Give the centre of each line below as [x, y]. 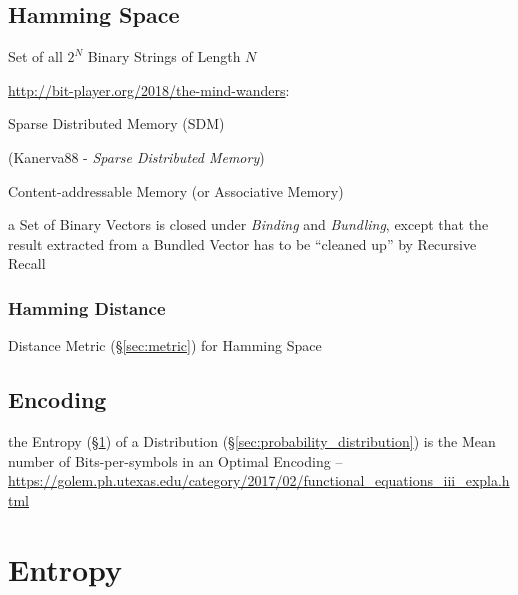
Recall [27, 263]
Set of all [35, 56]
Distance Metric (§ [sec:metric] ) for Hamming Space [165, 345]
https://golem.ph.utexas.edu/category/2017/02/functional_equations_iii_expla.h [259, 480]
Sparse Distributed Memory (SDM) [116, 123]
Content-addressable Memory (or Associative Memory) [176, 190]
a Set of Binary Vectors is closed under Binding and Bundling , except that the [248, 224]
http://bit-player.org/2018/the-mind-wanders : [149, 89]
